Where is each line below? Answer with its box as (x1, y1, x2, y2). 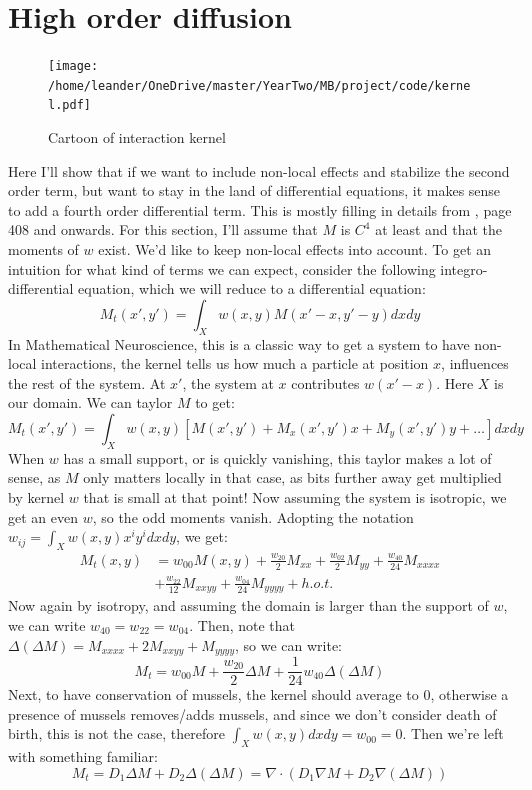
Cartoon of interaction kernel (48, 127, 226, 148)
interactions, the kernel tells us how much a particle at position (41, 353, 429, 374)
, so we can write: (234, 634, 342, 655)
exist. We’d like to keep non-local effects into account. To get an (98, 239, 492, 260)
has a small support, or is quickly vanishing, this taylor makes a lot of (63, 447, 492, 468)
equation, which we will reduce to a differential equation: (78, 278, 426, 299)
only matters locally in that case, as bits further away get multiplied (83, 467, 502, 488)
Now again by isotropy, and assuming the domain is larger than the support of (8, 595, 489, 616)
